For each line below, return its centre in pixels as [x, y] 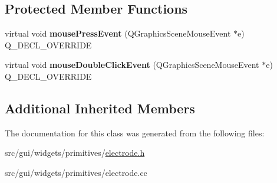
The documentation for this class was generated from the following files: [135, 133]
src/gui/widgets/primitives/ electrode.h [75, 153]
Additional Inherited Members [100, 108]
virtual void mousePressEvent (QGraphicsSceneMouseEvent [118, 33]
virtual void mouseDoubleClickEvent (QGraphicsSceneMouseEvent [132, 65]
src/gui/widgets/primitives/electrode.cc [76, 172]
